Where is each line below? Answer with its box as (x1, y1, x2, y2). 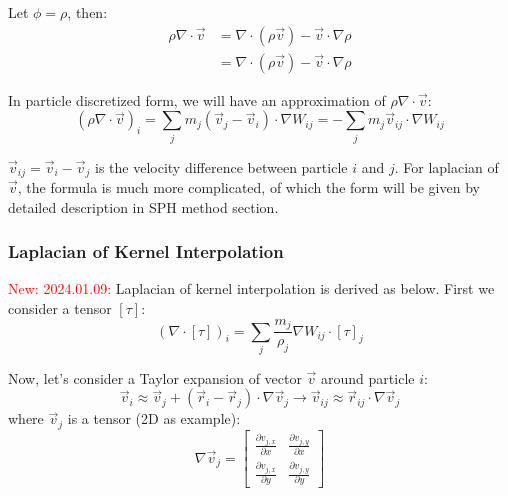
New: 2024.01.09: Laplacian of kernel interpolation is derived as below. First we (8, 278, 495, 299)
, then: (67, 2, 108, 22)
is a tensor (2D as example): (67, 408, 241, 429)
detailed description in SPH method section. (8, 196, 279, 217)
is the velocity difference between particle (95, 156, 348, 177)
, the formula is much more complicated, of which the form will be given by (17, 177, 480, 198)
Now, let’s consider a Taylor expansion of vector (8, 367, 302, 388)
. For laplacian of (394, 156, 499, 177)
